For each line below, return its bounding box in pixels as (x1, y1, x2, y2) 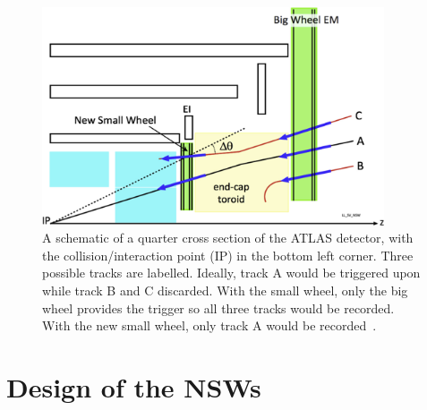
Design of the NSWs (6, 368, 261, 405)
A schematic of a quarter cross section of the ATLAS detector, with (42, 228, 414, 247)
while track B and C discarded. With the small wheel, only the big (42, 280, 408, 299)
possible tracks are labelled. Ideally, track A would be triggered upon (42, 263, 421, 282)
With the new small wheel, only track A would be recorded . (42, 316, 377, 335)
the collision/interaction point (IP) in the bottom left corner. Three (42, 245, 414, 264)
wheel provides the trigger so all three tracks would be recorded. (42, 298, 395, 317)
